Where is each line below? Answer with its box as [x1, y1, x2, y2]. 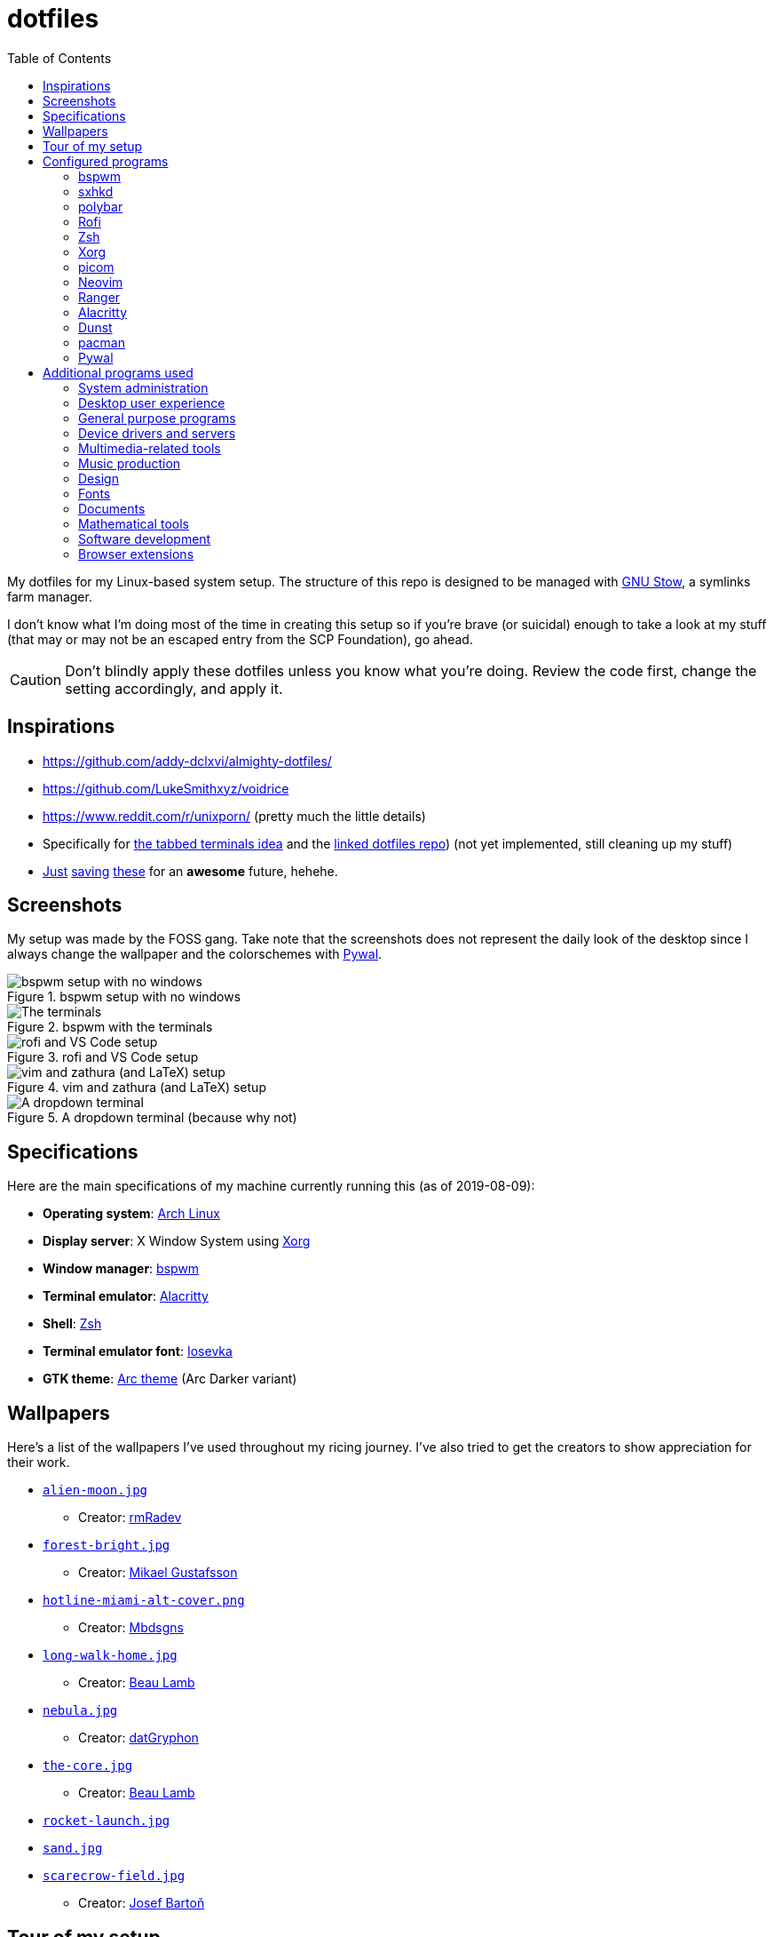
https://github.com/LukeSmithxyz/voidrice [43, 780, 289, 796]
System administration [78, 379, 209, 395]
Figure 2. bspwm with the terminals [7, 1019, 213, 1035]
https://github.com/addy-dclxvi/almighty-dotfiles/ [43, 753, 332, 769]
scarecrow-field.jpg [43, 1869, 186, 1884]
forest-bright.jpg [43, 1538, 170, 1553]
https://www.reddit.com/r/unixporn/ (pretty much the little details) [43, 808, 426, 824]
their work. [7, 1455, 70, 1471]
